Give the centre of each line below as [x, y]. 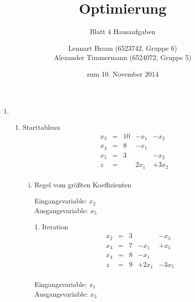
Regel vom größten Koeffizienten [83, 184]
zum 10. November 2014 [123, 73]
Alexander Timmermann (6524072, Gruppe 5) [123, 57]
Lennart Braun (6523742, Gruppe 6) [123, 48]
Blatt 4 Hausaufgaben [123, 31]
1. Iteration [51, 227]
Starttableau [41, 127]
